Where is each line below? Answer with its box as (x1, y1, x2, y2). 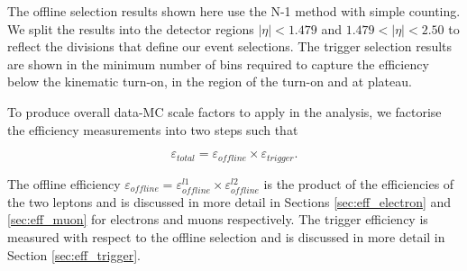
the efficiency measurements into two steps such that (7, 120, 298, 139)
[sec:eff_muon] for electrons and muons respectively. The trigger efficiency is (7, 210, 428, 229)
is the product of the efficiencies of (263, 174, 454, 193)
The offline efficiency (7, 174, 121, 193)
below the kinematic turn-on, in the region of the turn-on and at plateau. (7, 72, 412, 91)
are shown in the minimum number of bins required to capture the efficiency (7, 54, 429, 73)
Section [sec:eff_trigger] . (7, 245, 141, 264)
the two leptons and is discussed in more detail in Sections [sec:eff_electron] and (7, 192, 452, 211)
